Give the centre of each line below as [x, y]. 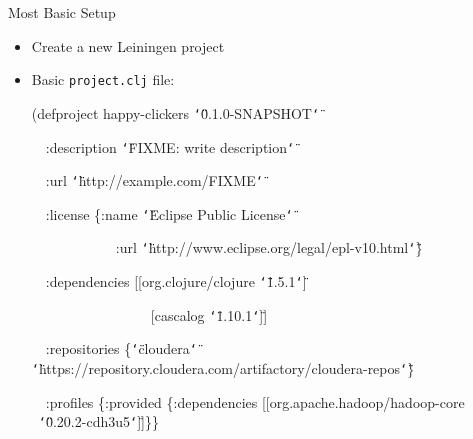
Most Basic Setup [62, 12]
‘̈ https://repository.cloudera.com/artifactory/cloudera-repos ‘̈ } [223, 368]
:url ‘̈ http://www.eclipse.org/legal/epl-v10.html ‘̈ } [269, 247]
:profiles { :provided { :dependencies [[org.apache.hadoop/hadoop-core [255, 401]
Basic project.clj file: [103, 79]
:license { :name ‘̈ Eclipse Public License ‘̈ [169, 213]
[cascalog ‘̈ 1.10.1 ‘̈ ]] [209, 314]
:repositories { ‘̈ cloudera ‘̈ [121, 348]
